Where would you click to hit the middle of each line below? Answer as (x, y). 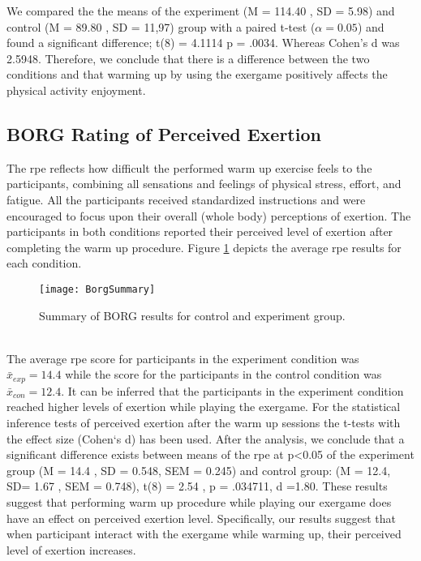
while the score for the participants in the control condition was (223, 374)
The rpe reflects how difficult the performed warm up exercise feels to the (189, 167)
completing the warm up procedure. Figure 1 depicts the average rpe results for (204, 247)
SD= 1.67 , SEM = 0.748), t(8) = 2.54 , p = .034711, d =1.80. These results (197, 486)
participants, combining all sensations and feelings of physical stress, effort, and (204, 184)
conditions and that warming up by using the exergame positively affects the (197, 74)
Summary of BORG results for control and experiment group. (192, 315)
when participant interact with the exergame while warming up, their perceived (204, 534)
